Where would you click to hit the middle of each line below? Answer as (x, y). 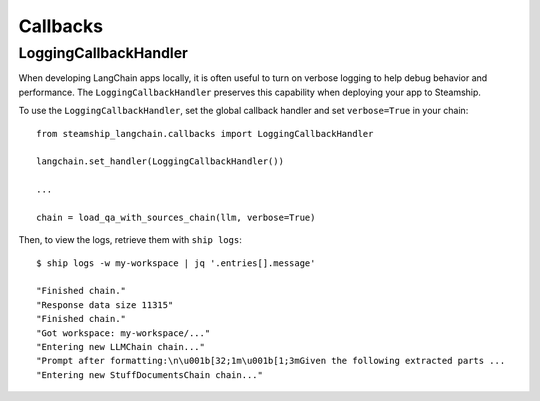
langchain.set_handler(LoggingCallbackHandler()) (160, 161)
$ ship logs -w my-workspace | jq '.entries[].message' (176, 263)
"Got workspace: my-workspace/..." (123, 333)
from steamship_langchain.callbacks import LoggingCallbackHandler (205, 133)
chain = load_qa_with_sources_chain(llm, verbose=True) (176, 217)
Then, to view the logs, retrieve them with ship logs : (130, 240)
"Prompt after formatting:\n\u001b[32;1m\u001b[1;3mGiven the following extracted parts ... (271, 361)
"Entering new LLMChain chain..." (120, 347)
